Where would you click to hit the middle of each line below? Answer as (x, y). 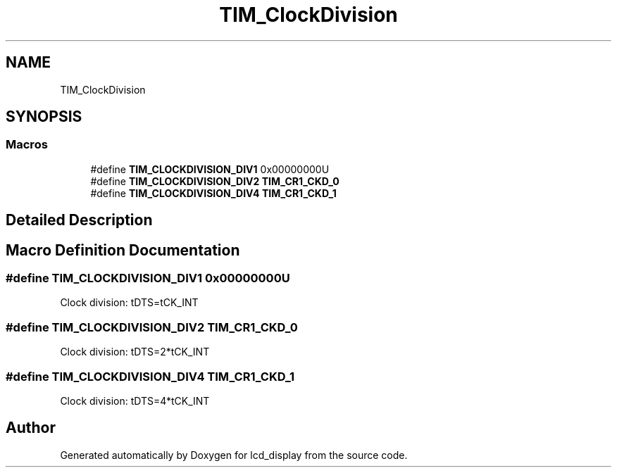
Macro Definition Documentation (123, 250)
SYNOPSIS (44, 117)
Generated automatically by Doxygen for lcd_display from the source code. (234, 455)
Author (31, 428)
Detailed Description (79, 220)
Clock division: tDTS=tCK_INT (129, 303)
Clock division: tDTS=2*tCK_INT (135, 352)
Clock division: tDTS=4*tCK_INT (135, 401)
